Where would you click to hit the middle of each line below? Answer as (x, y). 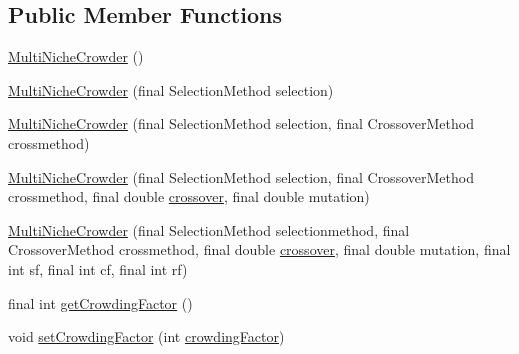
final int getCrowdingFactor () (100, 302)
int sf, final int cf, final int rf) (98, 268)
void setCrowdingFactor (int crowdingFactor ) (146, 336)
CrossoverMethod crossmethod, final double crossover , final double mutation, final (259, 249)
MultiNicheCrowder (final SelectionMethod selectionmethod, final (209, 229)
